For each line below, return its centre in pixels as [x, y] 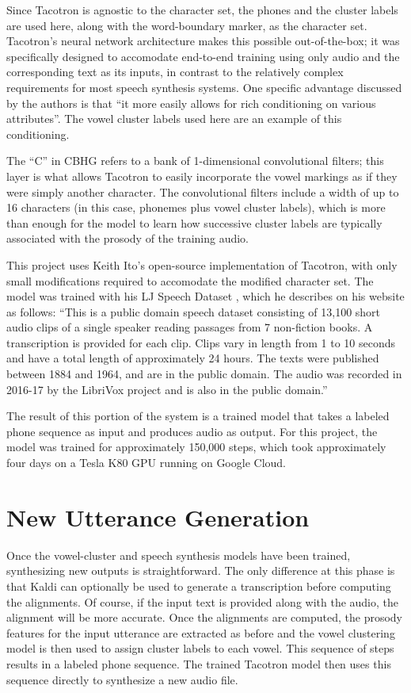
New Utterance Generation [158, 517]
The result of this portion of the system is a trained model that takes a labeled [198, 416]
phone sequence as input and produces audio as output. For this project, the [192, 431]
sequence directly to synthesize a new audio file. [122, 679]
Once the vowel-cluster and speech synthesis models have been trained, [179, 555]
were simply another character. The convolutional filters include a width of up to [203, 191]
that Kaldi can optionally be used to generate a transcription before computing [199, 586]
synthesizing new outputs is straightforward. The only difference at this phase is [201, 570]
